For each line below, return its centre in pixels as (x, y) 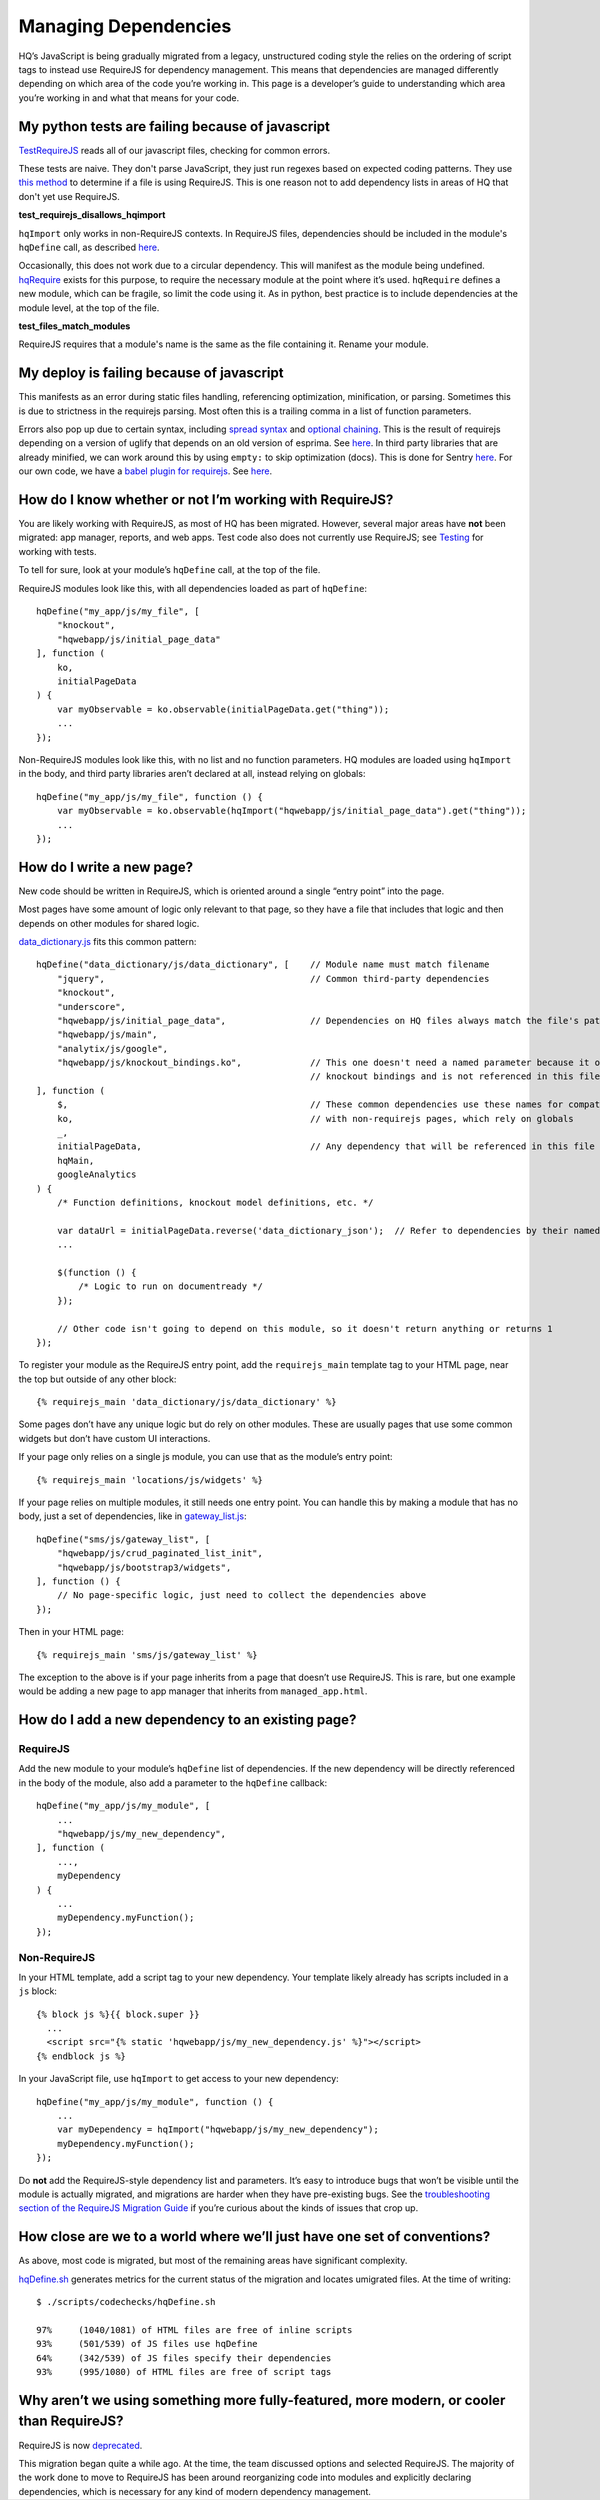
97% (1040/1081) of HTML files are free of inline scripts (194, 2329)
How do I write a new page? (106, 866)
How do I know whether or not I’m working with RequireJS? (206, 499)
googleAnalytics (96, 1174)
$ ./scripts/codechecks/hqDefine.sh (126, 2302)
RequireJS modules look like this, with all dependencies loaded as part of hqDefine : (193, 588)
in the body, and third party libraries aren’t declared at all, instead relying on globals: (192, 774)
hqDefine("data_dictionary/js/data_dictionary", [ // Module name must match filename (263, 964)
